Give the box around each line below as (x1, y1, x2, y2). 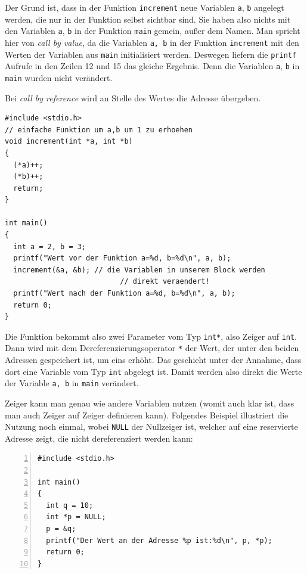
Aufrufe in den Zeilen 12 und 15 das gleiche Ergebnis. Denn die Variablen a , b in (5, 60, 300, 72)
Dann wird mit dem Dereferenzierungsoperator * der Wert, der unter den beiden (5, 342, 299, 354)
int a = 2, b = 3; (13, 242, 86, 251)
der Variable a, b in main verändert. (5, 377, 139, 389)
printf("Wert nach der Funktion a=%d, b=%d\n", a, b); (13, 289, 235, 298)
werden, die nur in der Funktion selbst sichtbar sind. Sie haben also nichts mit (5, 13, 291, 25)
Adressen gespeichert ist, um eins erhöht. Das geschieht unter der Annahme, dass (5, 353, 302, 366)
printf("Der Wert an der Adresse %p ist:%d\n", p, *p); (46, 536, 272, 545)
